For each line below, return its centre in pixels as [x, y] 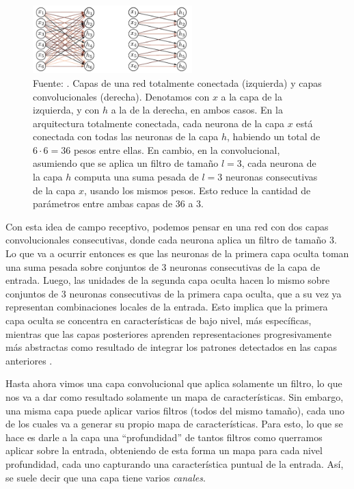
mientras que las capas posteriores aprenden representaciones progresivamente [168, 333]
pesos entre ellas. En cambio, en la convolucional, [177, 149]
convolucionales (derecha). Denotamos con [121, 96]
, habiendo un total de [274, 136]
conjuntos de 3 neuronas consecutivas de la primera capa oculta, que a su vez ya [174, 293]
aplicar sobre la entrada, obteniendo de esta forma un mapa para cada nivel [164, 450]
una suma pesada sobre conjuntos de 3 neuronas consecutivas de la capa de [163, 266]
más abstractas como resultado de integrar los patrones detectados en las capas [171, 347]
